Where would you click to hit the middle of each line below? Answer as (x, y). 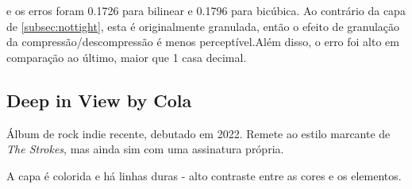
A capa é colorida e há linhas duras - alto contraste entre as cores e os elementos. (204, 175)
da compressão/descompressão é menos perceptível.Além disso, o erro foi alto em (203, 42)
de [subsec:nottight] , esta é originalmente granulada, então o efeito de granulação (203, 26)
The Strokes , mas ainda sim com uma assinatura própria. (145, 149)
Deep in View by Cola (99, 100)
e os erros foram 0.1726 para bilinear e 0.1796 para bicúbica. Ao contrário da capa (206, 10)
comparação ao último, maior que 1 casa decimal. (127, 57)
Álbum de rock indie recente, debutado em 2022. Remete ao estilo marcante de (198, 133)
